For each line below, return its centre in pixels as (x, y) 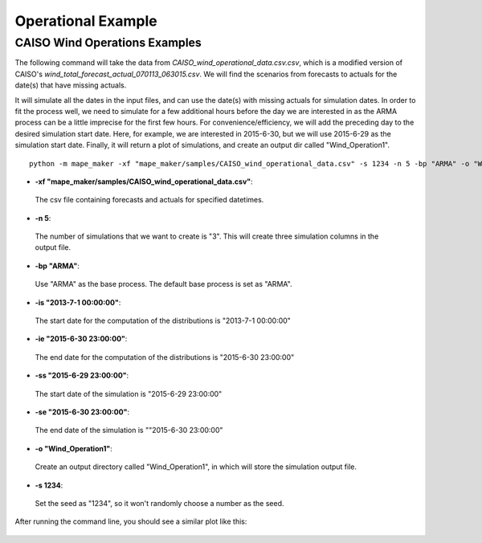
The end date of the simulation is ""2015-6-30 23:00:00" (129, 431)
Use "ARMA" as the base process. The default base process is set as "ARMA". (163, 284)
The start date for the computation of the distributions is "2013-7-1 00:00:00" (163, 320)
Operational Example (86, 21)
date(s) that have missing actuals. (71, 85)
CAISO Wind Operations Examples (108, 43)
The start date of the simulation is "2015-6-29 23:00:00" (129, 394)
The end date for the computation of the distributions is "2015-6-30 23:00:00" (165, 357)
